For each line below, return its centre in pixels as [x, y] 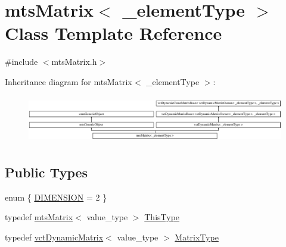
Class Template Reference [114, 33]
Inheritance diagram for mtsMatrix [69, 81]
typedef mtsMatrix [39, 217]
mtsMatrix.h [74, 62]
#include [21, 62]
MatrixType [197, 237]
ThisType [162, 217]
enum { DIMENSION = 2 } [56, 197]
